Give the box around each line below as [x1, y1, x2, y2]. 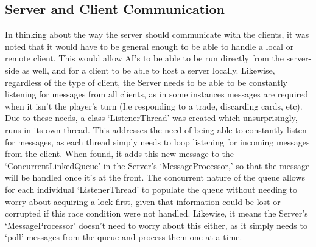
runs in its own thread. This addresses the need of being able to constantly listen [5, 123, 307, 136]
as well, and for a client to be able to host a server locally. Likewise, [22, 63, 275, 76]
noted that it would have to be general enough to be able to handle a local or [5, 40, 294, 52]
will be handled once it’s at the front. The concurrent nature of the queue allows [5, 171, 306, 184]
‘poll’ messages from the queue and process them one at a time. [5, 231, 242, 243]
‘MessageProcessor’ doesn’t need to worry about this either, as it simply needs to [5, 218, 307, 231]
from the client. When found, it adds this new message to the [5, 147, 234, 160]
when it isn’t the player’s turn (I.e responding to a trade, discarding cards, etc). [5, 99, 303, 112]
